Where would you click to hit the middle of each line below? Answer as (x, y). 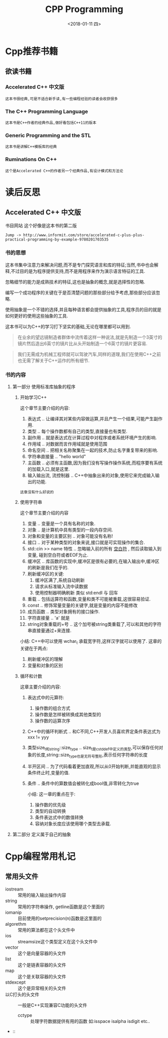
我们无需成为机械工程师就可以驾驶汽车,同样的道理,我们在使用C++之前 (89, 354)
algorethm (16, 924)
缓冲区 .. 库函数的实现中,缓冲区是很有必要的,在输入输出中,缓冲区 (93, 561)
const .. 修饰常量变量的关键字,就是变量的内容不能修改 (82, 606)
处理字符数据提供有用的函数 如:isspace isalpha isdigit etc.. (90, 1021)
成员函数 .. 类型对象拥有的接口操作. (64, 612)
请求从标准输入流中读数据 (61, 586)
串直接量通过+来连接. (49, 631)
